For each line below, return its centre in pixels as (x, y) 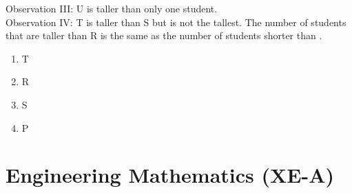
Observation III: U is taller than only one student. (112, 8)
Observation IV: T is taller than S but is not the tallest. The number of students (176, 22)
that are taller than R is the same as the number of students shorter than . (164, 35)
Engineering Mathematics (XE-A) (170, 175)
